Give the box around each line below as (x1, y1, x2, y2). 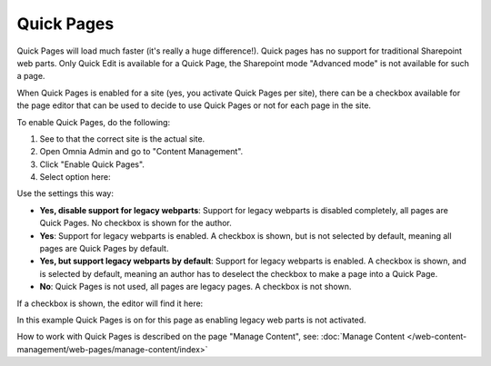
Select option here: (39, 172, 111, 183)
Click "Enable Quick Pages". (39, 159, 145, 170)
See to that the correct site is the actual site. (39, 133, 205, 144)
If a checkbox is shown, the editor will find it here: (16, 298, 204, 309)
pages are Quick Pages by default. (39, 243, 169, 254)
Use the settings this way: (16, 188, 114, 199)
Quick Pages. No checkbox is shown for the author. (39, 218, 232, 229)
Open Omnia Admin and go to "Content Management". (39, 146, 244, 157)
